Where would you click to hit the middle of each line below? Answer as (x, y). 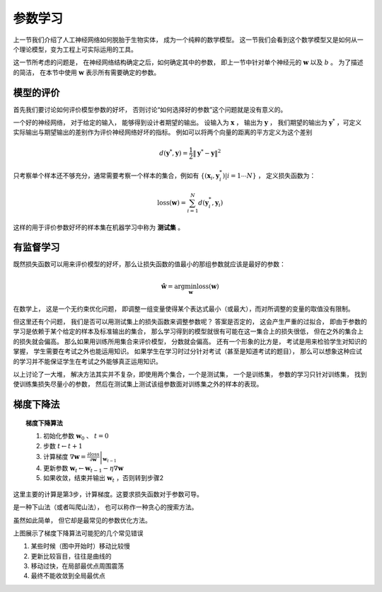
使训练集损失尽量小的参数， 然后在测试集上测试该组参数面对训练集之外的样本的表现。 (138, 384)
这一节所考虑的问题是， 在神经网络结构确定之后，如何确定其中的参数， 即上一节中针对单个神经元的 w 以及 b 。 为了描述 (188, 62)
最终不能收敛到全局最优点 (68, 576)
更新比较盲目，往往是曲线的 (71, 556)
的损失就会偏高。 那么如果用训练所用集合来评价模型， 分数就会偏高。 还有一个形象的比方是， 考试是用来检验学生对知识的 (190, 341)
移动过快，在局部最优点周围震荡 (77, 566)
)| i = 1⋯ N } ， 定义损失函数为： (269, 176)
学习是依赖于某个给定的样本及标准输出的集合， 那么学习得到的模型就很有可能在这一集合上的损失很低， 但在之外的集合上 (188, 331)
